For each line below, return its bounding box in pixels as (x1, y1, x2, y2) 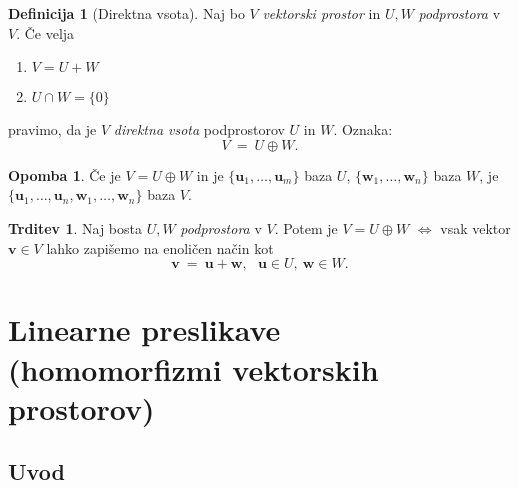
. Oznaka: (333, 119, 393, 140)
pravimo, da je (8, 119, 97, 140)
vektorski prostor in (262, 3, 381, 23)
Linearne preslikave (8, 309, 281, 350)
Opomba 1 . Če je (8, 164, 121, 185)
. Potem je (274, 217, 338, 238)
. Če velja (16, 22, 75, 43)
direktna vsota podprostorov (113, 119, 285, 140)
